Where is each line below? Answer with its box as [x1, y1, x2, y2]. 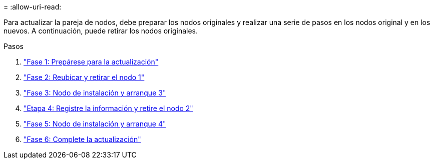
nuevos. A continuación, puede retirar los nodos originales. [4, 26, 198, 35]
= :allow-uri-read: [4, 2, 62, 11]
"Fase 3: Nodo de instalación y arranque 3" [24, 88, 166, 97]
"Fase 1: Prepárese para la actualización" [24, 57, 159, 66]
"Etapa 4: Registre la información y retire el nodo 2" [24, 104, 193, 112]
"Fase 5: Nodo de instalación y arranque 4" [24, 119, 166, 128]
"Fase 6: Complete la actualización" [24, 135, 141, 143]
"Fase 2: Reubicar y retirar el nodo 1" [24, 73, 145, 81]
